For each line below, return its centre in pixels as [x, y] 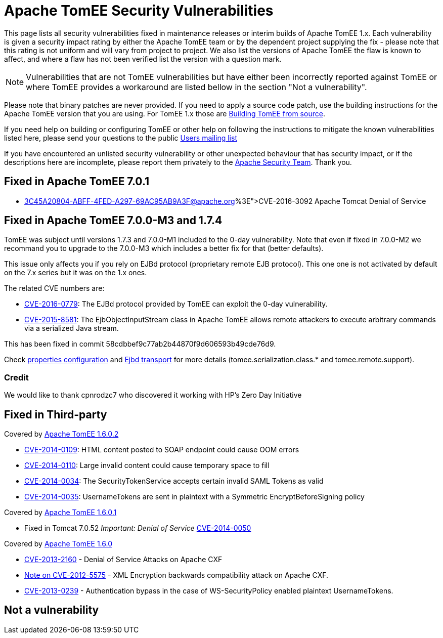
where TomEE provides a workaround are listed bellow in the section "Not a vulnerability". [196, 87]
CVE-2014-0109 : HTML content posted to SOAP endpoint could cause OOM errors [162, 450]
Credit [16, 377]
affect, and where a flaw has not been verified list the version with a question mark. [143, 59]
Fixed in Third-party [56, 414]
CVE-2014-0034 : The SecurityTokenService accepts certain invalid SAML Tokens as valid [174, 481]
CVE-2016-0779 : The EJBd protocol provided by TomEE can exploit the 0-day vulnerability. [176, 304]
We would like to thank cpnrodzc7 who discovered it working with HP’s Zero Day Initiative [153, 395]
